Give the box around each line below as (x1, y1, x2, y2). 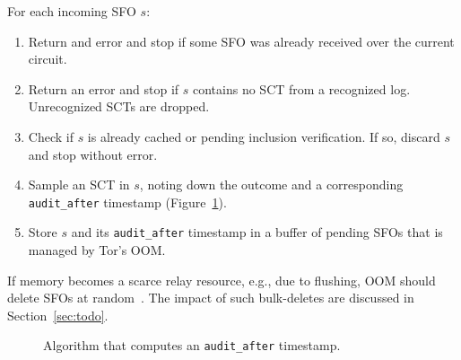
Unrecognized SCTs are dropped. (28, 97, 210, 116)
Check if (28, 127, 74, 145)
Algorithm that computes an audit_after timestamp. (43, 336, 341, 355)
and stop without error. (28, 145, 158, 163)
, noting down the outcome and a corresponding (139, 175, 404, 194)
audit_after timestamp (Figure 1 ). (28, 192, 227, 211)
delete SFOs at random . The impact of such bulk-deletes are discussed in (7, 288, 414, 307)
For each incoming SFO (7, 2, 136, 20)
